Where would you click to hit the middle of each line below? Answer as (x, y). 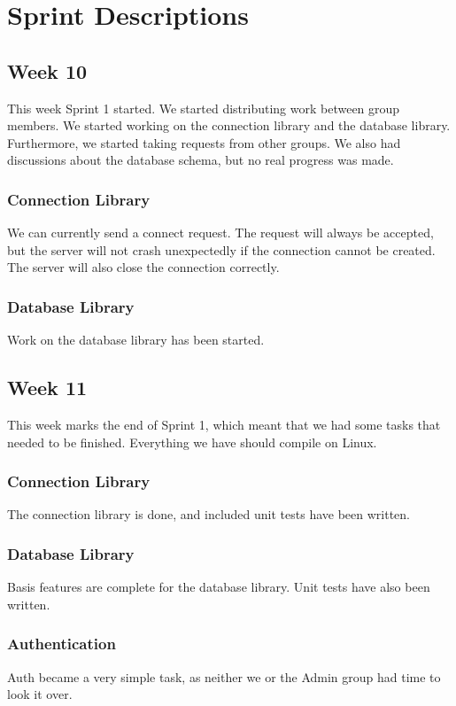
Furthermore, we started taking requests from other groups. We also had (204, 142)
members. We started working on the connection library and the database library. (229, 125)
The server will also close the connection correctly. (143, 267)
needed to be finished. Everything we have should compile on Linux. (192, 442)
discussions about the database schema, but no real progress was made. (201, 160)
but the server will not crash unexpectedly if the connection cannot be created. (221, 249)
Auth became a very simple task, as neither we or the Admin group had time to (224, 676)
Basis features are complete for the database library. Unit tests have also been (219, 587)
